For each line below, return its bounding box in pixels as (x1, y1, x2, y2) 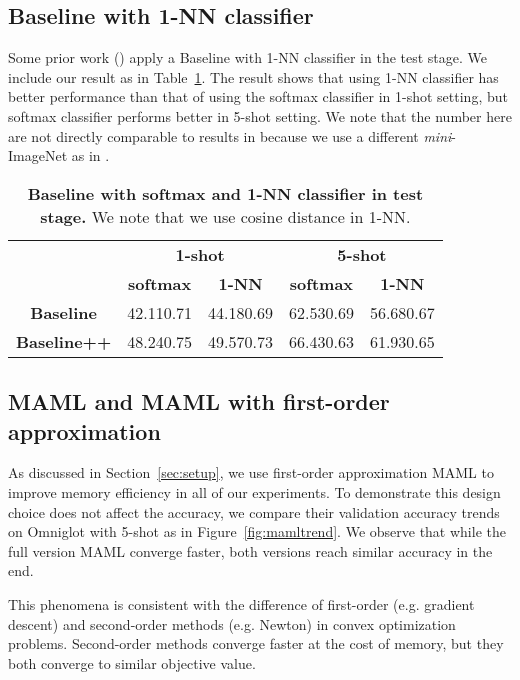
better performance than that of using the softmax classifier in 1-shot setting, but (8, 86, 508, 107)
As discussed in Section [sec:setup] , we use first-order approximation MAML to (8, 462, 494, 483)
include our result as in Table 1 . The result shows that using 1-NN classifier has (8, 66, 499, 87)
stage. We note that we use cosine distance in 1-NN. (40, 204, 411, 228)
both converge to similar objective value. (8, 652, 256, 673)
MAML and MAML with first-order (8, 386, 390, 417)
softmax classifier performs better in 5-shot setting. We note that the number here (8, 105, 512, 126)
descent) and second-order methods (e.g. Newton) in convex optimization (8, 613, 456, 634)
